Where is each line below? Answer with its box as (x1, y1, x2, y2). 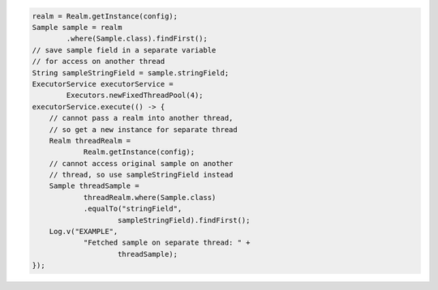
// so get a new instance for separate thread (49, 125, 238, 134)
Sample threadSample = (49, 181, 140, 190)
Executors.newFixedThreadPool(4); (66, 91, 204, 100)
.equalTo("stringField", (83, 204, 182, 214)
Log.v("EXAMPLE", (49, 227, 118, 237)
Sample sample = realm (32, 23, 122, 32)
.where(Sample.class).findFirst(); (66, 34, 208, 44)
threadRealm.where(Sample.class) (83, 193, 217, 202)
